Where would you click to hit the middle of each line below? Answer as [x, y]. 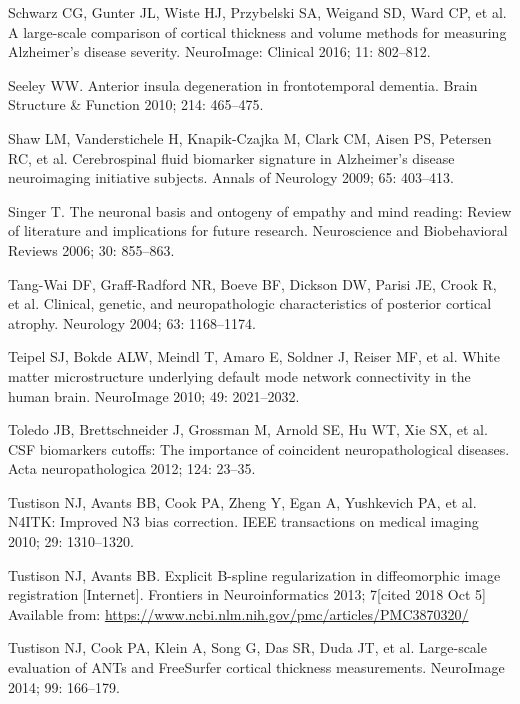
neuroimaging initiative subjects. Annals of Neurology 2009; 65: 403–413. [231, 177]
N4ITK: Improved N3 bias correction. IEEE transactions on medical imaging [243, 521]
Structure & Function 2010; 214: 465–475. [136, 104]
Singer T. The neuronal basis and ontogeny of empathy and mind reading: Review [260, 210]
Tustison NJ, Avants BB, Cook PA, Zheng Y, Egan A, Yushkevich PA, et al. [242, 501]
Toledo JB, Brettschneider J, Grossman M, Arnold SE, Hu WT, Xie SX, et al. [248, 429]
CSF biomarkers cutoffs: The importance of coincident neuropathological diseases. [259, 448]
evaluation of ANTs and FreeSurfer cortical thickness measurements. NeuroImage [256, 667]
